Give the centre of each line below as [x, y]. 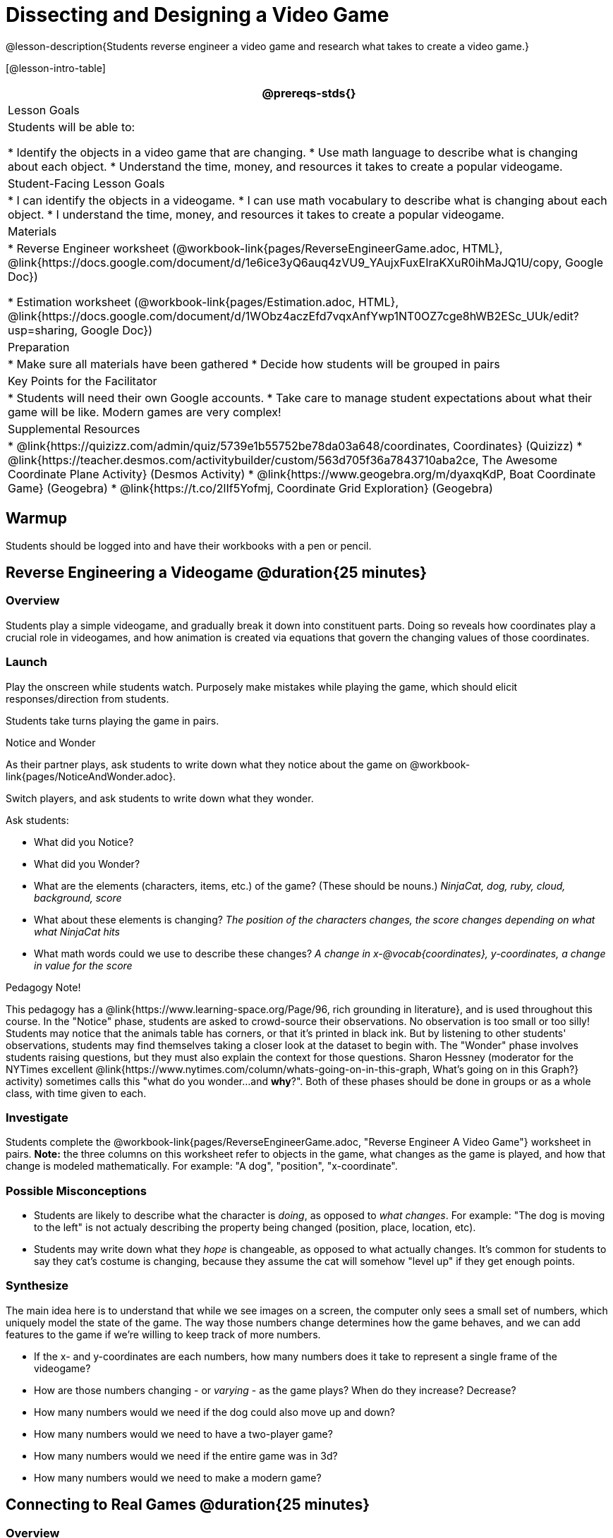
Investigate [37, 1117]
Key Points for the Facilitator [83, 381]
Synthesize [37, 1286]
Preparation [39, 347]
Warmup [36, 519]
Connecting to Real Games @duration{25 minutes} [188, 1505]
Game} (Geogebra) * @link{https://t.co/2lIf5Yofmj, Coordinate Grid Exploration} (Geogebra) [250, 488]
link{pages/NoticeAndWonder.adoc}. [91, 776]
